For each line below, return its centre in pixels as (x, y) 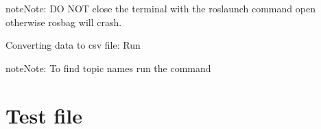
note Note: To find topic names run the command (108, 68)
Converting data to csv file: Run (73, 45)
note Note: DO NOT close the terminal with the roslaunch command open (160, 8)
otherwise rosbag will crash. (64, 22)
